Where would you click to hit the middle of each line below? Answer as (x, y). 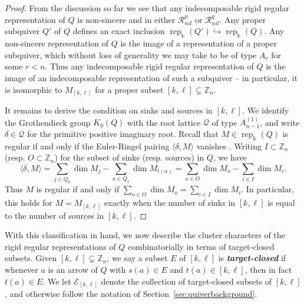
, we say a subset (137, 258)
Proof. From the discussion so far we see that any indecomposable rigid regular (147, 8)
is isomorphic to (34, 89)
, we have (230, 157)
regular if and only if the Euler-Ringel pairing (87, 146)
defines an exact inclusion (119, 31)
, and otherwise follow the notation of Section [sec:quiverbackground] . (131, 294)
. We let (57, 281)
